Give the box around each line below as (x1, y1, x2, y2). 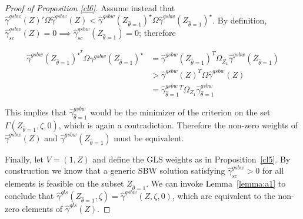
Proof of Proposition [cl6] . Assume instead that (5, 2, 175, 14)
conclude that (5, 189, 54, 201)
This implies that (5, 105, 67, 118)
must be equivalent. (114, 131, 184, 144)
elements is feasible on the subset (5, 177, 124, 190)
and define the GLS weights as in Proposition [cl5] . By (92, 152, 291, 165)
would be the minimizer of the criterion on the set (90, 105, 271, 118)
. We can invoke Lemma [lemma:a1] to (146, 177, 286, 190)
